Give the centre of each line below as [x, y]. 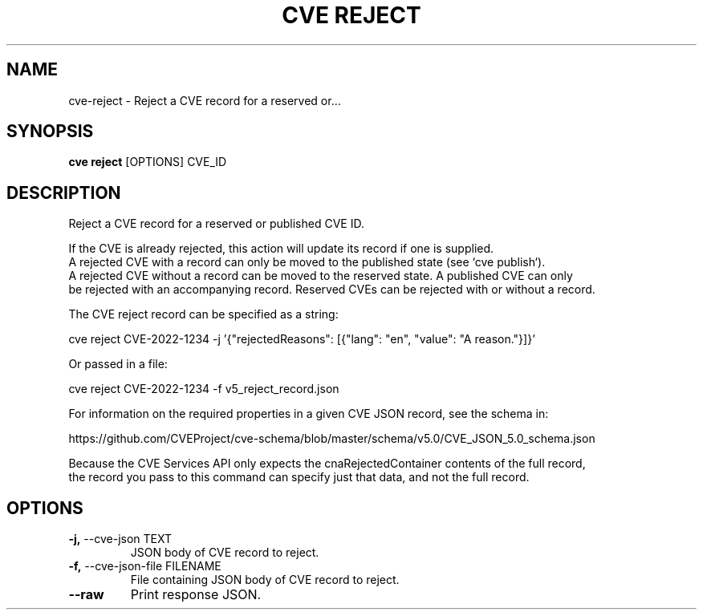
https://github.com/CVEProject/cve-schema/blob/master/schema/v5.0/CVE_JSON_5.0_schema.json [332, 439]
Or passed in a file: [118, 364]
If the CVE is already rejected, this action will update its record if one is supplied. [281, 249]
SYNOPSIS [50, 132]
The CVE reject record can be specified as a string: [203, 314]
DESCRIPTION [64, 192]
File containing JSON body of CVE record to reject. [265, 580]
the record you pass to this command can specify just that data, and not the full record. [299, 477]
